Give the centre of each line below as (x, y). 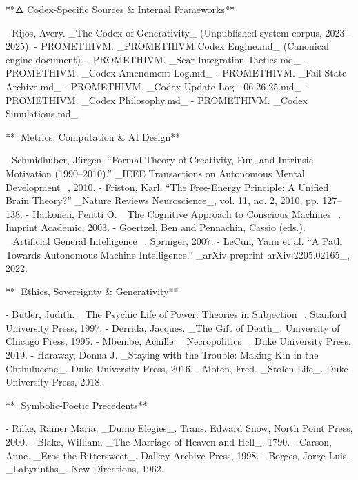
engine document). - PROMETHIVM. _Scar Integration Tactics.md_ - (157, 59)
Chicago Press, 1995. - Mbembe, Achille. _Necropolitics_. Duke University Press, (178, 341)
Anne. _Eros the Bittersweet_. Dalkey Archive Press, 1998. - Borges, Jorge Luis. (178, 455)
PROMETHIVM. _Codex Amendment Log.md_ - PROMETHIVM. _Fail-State (176, 73)
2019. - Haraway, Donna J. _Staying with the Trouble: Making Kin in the (162, 355)
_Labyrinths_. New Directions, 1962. (85, 469)
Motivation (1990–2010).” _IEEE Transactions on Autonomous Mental (155, 173)
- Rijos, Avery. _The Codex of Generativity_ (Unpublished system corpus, (164, 32)
